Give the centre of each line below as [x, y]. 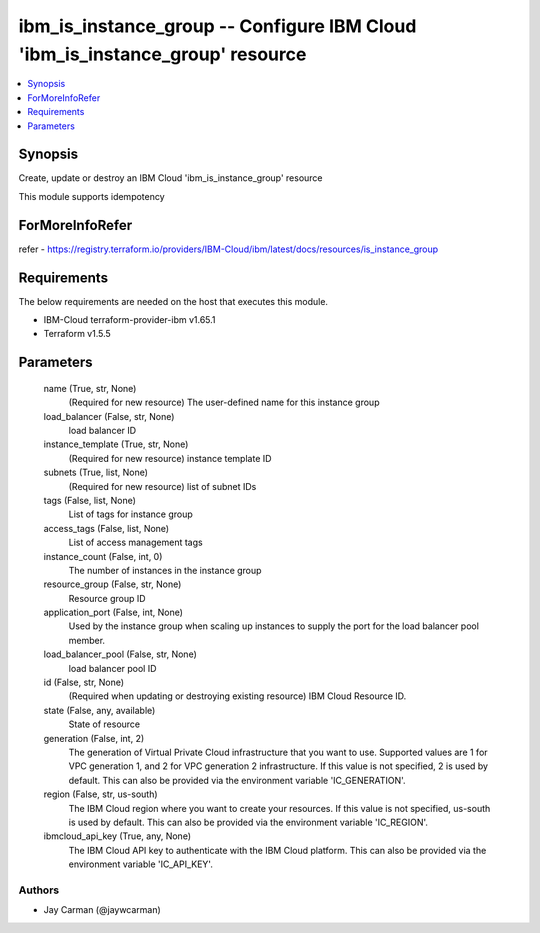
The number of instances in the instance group [165, 570]
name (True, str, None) [90, 388]
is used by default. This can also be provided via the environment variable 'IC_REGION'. [248, 822]
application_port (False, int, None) [113, 612]
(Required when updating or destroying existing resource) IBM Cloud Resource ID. [237, 696]
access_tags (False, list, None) [106, 528]
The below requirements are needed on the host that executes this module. [173, 301]
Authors [39, 890]
